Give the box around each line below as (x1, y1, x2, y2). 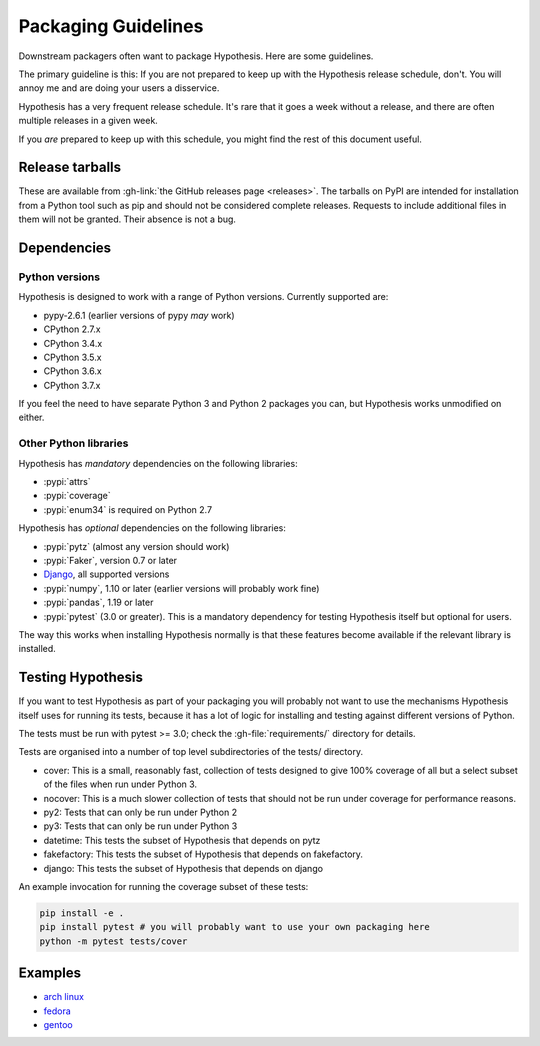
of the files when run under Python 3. (43, 778, 198, 790)
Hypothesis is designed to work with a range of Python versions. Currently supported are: (18, 291, 389, 303)
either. (18, 411, 45, 424)
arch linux (43, 991, 85, 1003)
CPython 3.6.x (43, 365, 102, 377)
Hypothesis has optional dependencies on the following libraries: (18, 522, 287, 534)
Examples (18, 965, 82, 982)
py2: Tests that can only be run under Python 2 (43, 806, 238, 818)
